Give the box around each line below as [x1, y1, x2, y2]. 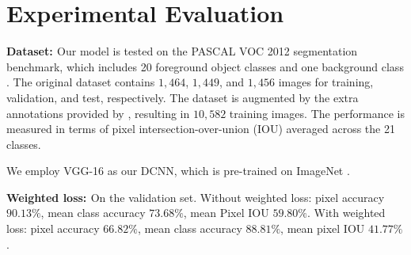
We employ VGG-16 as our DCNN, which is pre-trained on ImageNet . [6, 162, 350, 179]
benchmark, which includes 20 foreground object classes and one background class [6, 58, 404, 74]
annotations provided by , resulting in [6, 105, 190, 121]
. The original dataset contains [6, 74, 155, 90]
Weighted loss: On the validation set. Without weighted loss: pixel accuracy [6, 188, 385, 205]
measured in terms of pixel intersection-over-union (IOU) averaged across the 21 [6, 120, 395, 137]
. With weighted [306, 204, 386, 221]
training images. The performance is [229, 105, 405, 121]
